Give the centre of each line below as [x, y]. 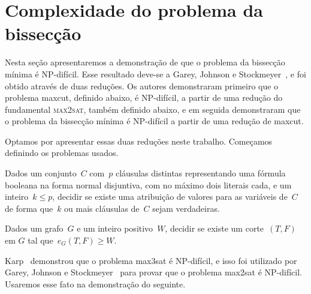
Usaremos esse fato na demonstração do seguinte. [95, 283]
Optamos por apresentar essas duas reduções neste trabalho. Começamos [139, 141]
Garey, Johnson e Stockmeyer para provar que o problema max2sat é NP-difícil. [153, 272]
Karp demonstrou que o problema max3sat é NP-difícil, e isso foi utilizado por [151, 260]
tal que [40, 240]
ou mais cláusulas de [102, 208]
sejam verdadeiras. [186, 208]
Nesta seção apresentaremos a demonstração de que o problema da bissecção [145, 62]
